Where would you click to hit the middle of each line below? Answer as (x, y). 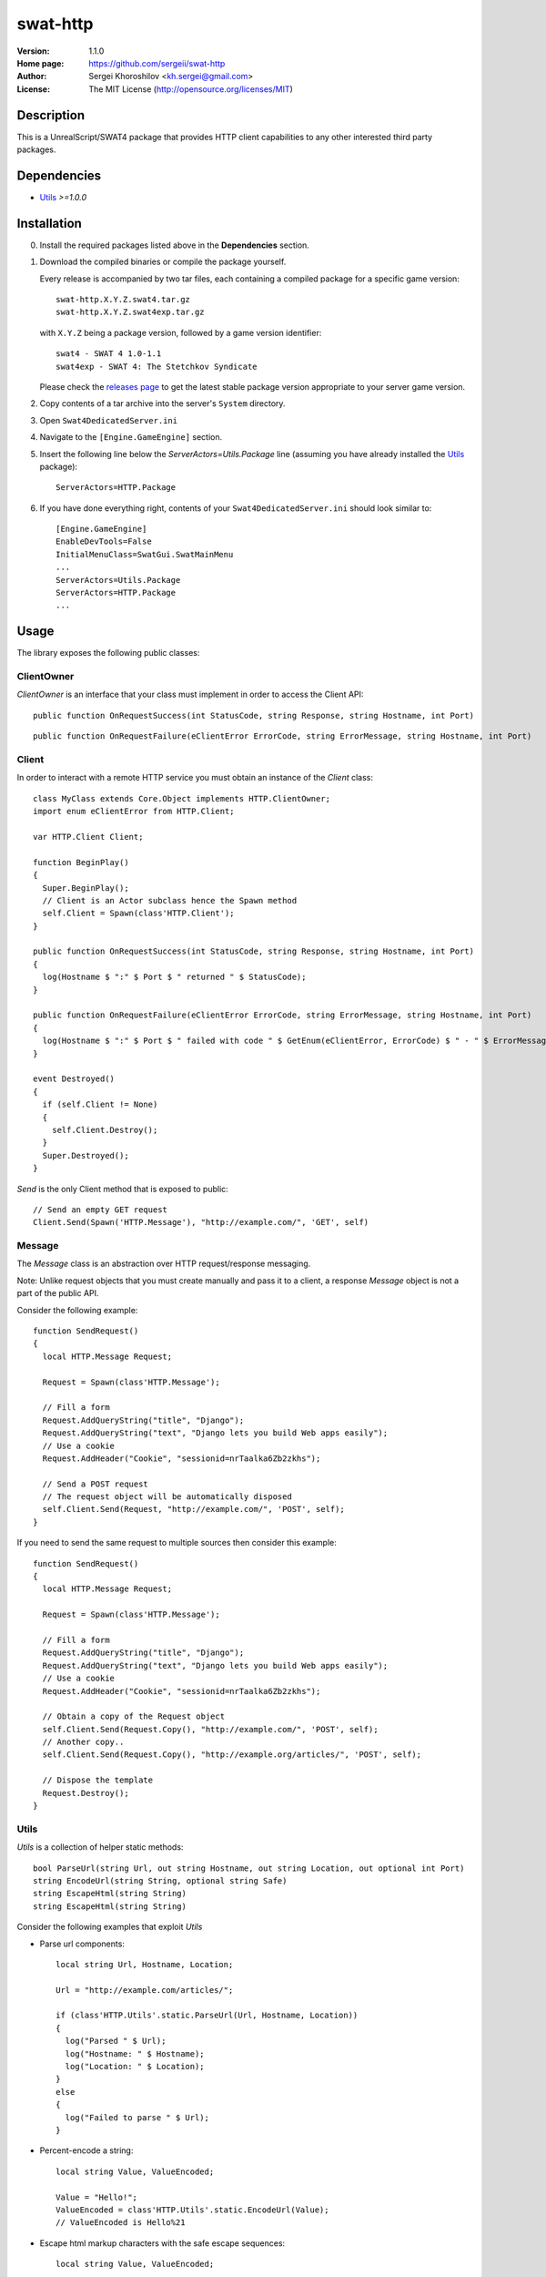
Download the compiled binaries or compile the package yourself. (163, 262)
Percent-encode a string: (86, 2150)
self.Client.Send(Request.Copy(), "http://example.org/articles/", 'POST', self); (232, 1755)
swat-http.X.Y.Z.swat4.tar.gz (123, 299)
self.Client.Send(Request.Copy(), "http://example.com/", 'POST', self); (210, 1729)
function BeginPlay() (81, 862)
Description (51, 115)
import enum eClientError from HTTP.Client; (134, 812)
